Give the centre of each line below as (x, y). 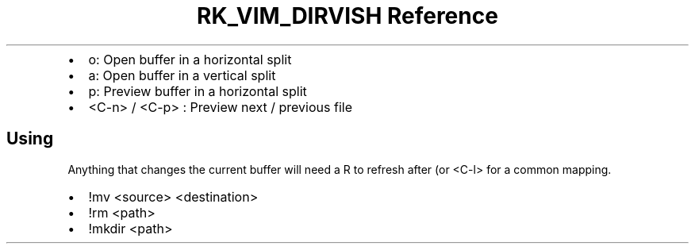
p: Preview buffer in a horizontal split (198, 91)
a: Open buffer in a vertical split (182, 75)
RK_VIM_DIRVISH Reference (347, 16)
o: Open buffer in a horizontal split (190, 59)
